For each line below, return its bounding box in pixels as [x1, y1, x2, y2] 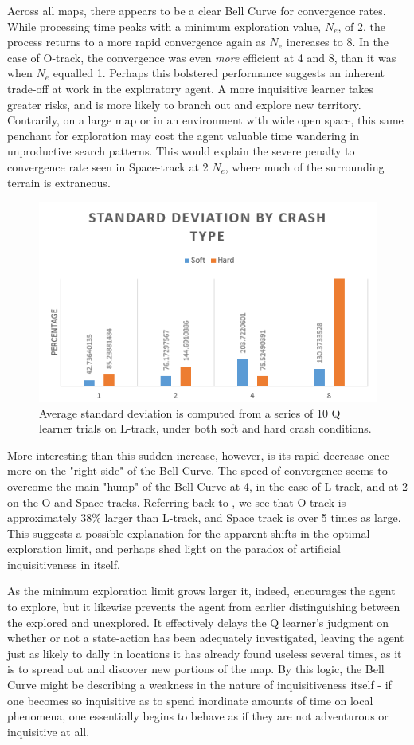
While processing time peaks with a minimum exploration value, [7, 18, 322, 34]
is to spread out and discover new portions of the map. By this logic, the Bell [7, 661, 385, 677]
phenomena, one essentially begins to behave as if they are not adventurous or [7, 708, 389, 724]
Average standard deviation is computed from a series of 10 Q [39, 404, 341, 421]
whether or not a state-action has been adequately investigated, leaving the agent [7, 629, 404, 646]
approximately [7, 509, 77, 526]
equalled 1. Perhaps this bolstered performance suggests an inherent [53, 65, 385, 81]
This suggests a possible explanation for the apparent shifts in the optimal [7, 524, 370, 541]
